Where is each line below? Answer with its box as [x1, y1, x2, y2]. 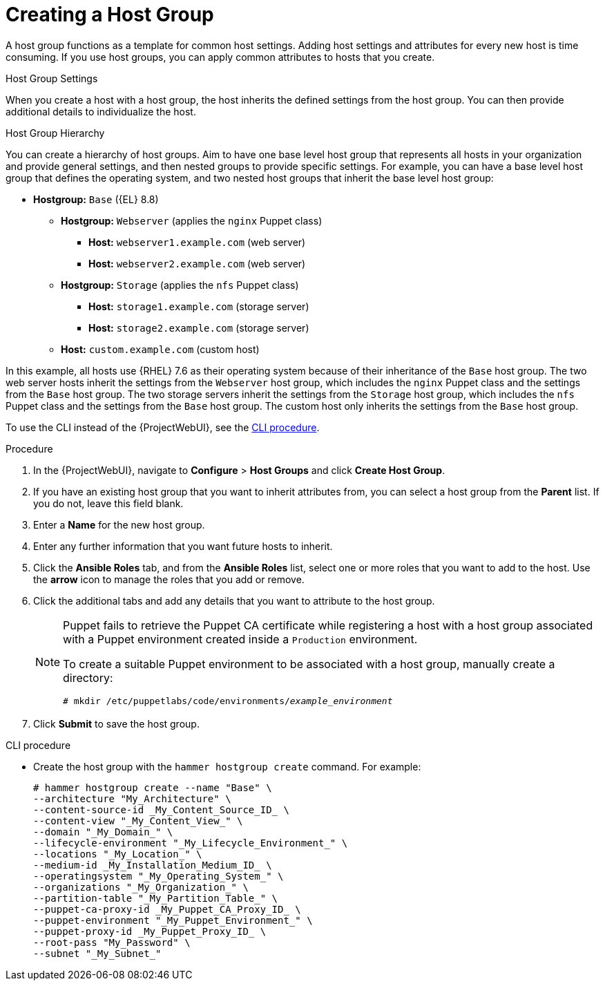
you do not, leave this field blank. [33, 497, 184, 509]
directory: [63, 670, 113, 685]
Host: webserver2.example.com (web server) [88, 257, 306, 269]
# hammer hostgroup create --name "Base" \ [33, 781, 272, 793]
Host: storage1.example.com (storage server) [88, 300, 309, 312]
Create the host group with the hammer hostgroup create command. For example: [33, 760, 421, 772]
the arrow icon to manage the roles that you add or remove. [33, 573, 305, 585]
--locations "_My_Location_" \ [33, 848, 202, 860]
